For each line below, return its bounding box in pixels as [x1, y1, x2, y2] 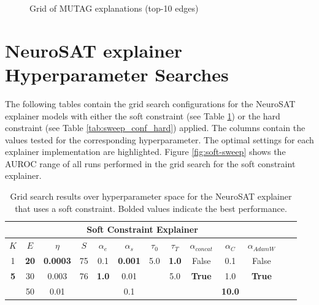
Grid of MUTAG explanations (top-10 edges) [29, 2, 199, 14]
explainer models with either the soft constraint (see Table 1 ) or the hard [5, 109, 280, 122]
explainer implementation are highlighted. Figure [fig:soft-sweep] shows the [5, 145, 286, 158]
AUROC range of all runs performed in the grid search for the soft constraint [5, 157, 296, 170]
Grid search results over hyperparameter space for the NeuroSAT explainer [10, 190, 292, 203]
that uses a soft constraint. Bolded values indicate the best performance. [15, 201, 287, 214]
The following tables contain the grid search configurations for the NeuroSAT [5, 97, 296, 110]
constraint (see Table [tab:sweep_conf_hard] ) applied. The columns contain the [5, 121, 306, 134]
